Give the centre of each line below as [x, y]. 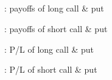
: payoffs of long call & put [54, 8]
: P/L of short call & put [51, 69]
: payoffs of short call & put [56, 28]
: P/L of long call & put [49, 49]
